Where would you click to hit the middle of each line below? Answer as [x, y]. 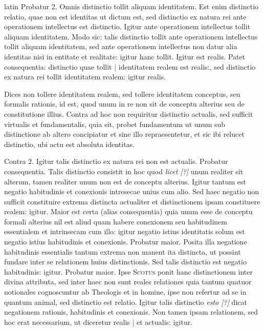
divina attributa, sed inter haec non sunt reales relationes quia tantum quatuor [128, 282]
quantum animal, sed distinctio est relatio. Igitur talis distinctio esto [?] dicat [126, 302]
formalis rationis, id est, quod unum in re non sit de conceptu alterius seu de [124, 104]
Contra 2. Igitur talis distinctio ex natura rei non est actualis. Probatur [116, 161]
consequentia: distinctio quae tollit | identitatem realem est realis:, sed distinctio [130, 66]
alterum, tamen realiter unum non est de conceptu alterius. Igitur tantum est [125, 181]
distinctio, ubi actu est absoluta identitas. [70, 144]
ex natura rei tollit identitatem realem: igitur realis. [85, 77]
